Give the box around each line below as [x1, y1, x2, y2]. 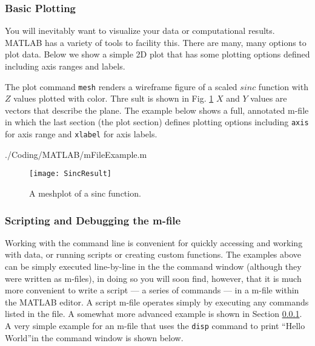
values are [250, 92, 287, 105]
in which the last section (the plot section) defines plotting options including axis [5, 116, 309, 128]
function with [258, 80, 308, 93]
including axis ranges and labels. [5, 60, 125, 72]
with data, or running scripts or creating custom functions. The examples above [5, 248, 302, 261]
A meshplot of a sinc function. [29, 187, 141, 199]
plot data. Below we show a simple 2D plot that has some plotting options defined [5, 48, 310, 60]
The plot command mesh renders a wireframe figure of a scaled [5, 80, 237, 93]
